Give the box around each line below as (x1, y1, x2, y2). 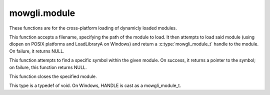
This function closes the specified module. (9, 73, 97, 79)
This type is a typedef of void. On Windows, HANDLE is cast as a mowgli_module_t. (9, 82, 181, 88)
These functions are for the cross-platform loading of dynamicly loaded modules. (9, 25, 177, 31)
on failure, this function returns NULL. (9, 64, 87, 70)
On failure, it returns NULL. (9, 48, 64, 54)
